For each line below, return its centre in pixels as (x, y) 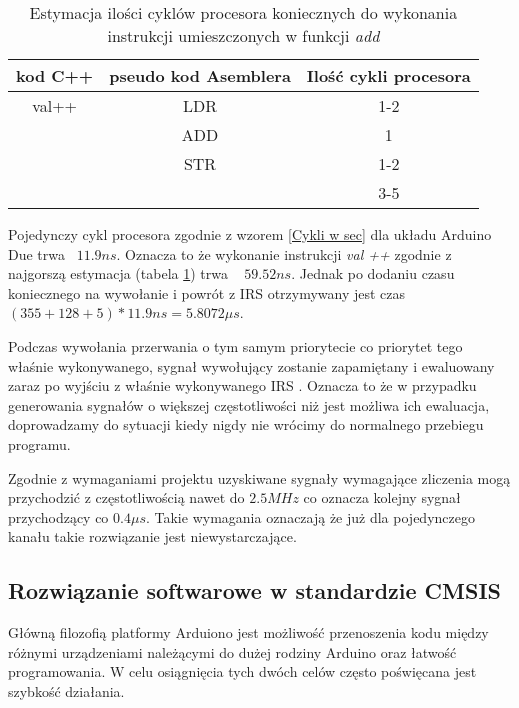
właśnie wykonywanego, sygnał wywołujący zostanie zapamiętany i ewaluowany (251, 365)
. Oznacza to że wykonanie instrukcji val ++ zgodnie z (284, 253)
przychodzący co (58, 516)
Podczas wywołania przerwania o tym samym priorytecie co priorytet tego (235, 345)
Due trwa (37, 253)
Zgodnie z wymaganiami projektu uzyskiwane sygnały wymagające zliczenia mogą (259, 477)
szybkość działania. (66, 690)
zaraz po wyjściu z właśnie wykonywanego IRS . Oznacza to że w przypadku (242, 385)
